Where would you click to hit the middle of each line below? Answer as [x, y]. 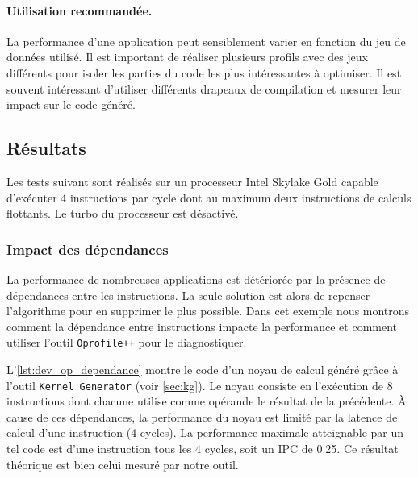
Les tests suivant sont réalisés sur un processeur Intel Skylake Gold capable [192, 181]
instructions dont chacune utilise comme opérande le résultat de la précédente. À [207, 401]
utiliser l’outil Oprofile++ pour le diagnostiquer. [127, 342]
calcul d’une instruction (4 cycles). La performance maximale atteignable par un [205, 432]
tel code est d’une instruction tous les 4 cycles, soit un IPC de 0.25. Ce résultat [203, 449]
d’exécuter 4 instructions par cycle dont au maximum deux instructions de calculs [209, 197]
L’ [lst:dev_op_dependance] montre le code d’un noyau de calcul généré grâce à [203, 369]
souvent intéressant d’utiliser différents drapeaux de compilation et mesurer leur [204, 88]
